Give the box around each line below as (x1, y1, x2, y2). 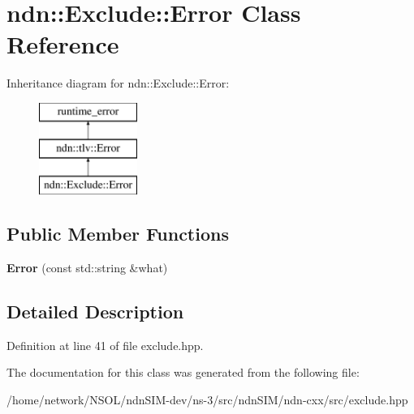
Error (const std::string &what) (6, 259, 168, 276)
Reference (6, 28, 119, 61)
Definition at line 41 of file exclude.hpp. (6, 336, 204, 353)
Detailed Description (6, 299, 184, 324)
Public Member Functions (6, 221, 229, 246)
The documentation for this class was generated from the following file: (6, 364, 360, 381)
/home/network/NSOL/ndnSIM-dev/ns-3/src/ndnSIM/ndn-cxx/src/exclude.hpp (6, 391, 408, 408)
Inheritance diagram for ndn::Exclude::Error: (6, 75, 230, 92)
